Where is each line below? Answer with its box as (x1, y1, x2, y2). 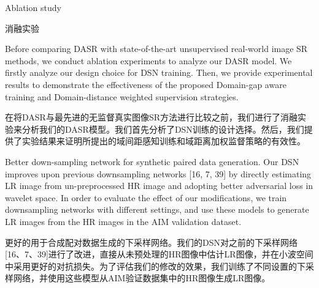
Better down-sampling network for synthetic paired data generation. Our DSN (5, 155, 299, 168)
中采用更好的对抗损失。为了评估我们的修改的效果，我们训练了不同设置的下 (5, 259, 306, 272)
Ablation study (5, 1, 61, 13)
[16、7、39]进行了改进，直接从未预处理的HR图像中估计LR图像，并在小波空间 (5, 248, 313, 260)
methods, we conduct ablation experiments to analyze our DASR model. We (5, 54, 292, 67)
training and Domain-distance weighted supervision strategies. (5, 90, 239, 103)
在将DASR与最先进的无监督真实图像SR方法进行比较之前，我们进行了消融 (5, 111, 298, 124)
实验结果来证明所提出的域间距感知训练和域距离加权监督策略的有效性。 (21, 135, 306, 147)
